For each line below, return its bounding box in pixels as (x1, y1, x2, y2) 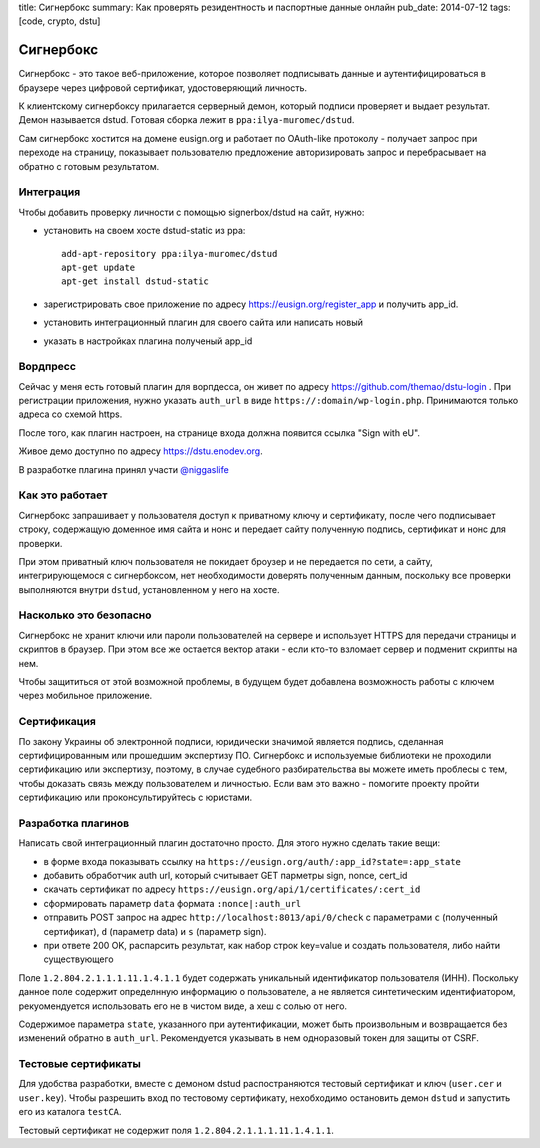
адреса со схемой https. (18, 408, 123, 420)
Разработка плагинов (18, 816, 130, 830)
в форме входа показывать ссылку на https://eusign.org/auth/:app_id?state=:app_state (43, 855, 462, 867)
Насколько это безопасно (18, 608, 152, 622)
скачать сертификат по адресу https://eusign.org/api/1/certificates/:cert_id (43, 883, 421, 895)
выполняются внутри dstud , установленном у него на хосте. (18, 583, 280, 595)
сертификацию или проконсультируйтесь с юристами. (18, 791, 253, 804)
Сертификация (18, 715, 97, 729)
